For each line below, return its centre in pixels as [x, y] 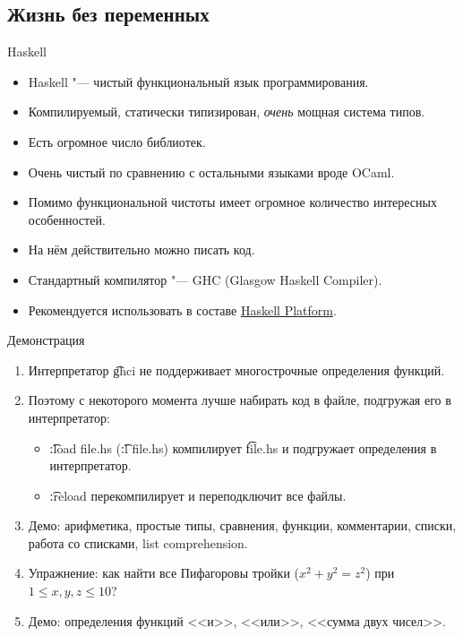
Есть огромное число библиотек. [117, 141]
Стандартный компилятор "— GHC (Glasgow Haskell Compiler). [205, 279]
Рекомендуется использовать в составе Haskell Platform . [182, 309]
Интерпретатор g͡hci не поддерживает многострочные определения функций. [236, 370]
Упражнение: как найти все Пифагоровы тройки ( [163, 573]
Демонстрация [46, 340]
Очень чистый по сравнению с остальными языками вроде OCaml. [211, 172]
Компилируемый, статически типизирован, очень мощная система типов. [227, 112]
